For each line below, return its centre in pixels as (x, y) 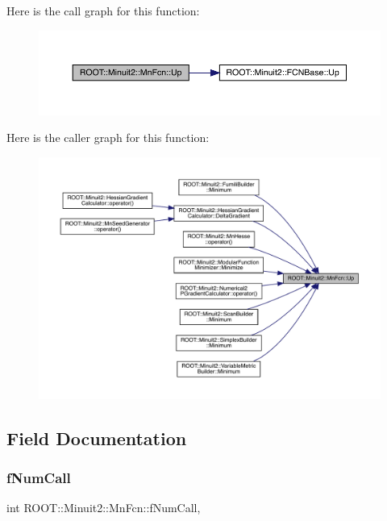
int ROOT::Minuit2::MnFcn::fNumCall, (104, 508)
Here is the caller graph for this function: (108, 138)
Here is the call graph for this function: (103, 10)
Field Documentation (97, 438)
